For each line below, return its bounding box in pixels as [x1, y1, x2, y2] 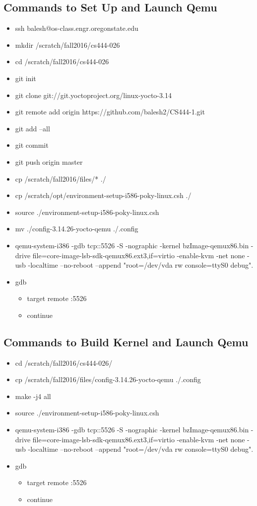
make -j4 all [15, 391, 51, 401]
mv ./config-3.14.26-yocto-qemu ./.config [15, 223, 138, 234]
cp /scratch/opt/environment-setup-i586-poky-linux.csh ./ [15, 190, 192, 201]
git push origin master [15, 156, 83, 167]
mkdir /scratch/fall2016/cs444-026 [15, 39, 120, 50]
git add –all [15, 123, 50, 133]
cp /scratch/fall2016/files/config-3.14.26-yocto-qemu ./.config [15, 374, 201, 385]
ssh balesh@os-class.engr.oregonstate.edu [15, 23, 138, 33]
